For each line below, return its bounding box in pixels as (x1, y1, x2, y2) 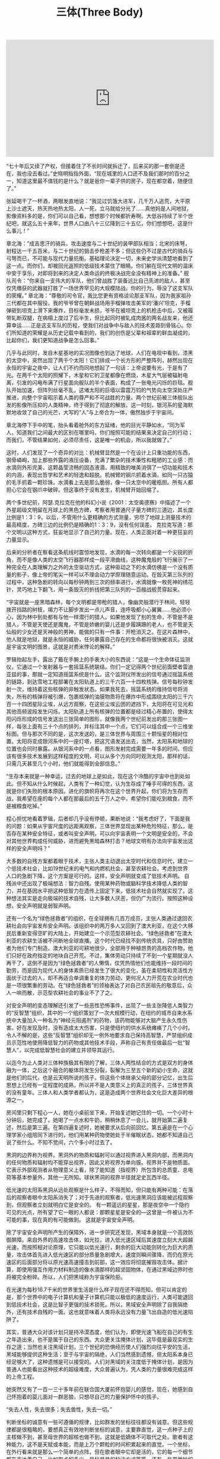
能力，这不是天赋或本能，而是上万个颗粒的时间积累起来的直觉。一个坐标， (11, 1441, 193, 1448)
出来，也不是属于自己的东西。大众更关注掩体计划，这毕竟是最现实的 (21, 1336, 188, 1343)
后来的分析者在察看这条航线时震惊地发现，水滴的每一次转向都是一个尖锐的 (6, 549, 188, 556)
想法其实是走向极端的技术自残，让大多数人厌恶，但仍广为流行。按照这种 (11, 895, 188, 902)
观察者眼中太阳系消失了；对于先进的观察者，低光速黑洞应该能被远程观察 (16, 1194, 193, 1201)
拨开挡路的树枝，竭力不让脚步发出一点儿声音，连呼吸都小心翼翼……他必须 (6, 606, 187, 613)
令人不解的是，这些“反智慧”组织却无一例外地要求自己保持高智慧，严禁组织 (6, 1032, 188, 1039)
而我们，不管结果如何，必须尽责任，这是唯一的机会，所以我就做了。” (6, 436, 173, 443)
